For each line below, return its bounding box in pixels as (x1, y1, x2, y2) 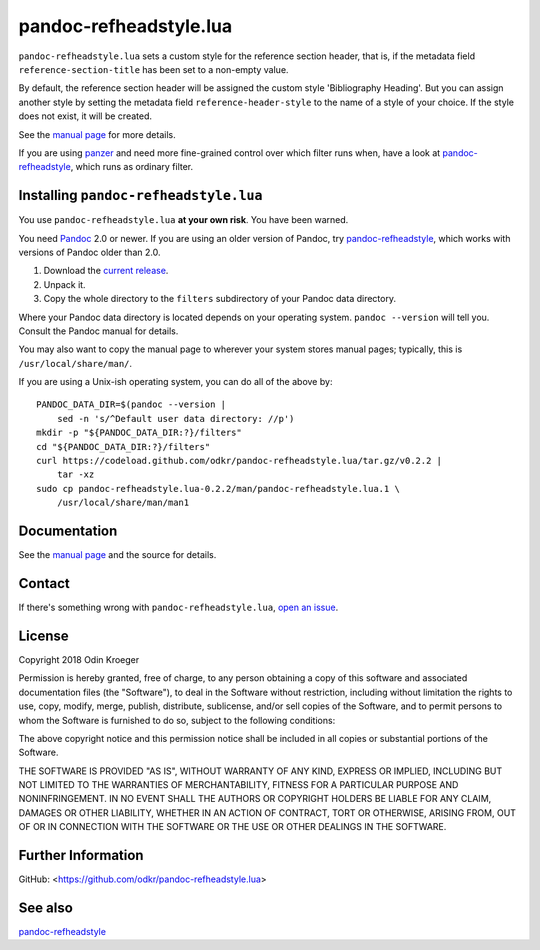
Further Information (18, 847, 144, 864)
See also (18, 899, 74, 916)
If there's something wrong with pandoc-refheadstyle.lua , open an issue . (18, 601, 339, 614)
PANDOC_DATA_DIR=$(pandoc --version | (36, 399, 227, 410)
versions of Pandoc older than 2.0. (18, 246, 161, 258)
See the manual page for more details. (18, 128, 176, 140)
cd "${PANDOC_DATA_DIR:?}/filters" (36, 441, 211, 452)
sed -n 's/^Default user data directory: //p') (56, 413, 295, 424)
